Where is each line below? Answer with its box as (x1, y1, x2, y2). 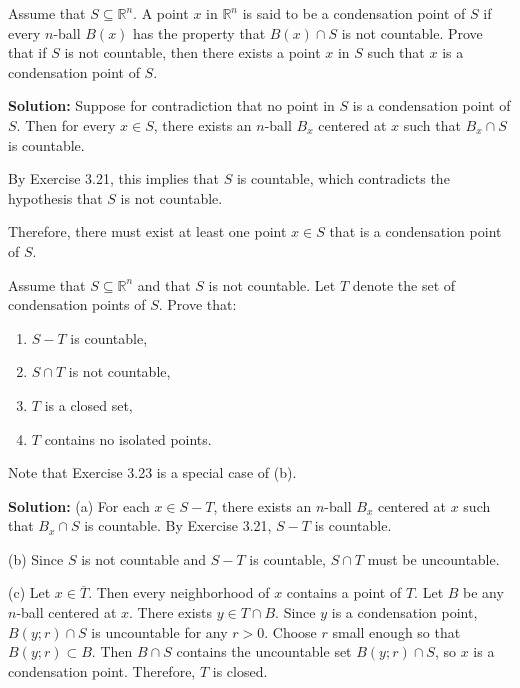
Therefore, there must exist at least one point (8, 221, 287, 242)
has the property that (133, 22, 266, 43)
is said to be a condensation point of (242, 3, 466, 23)
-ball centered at (16, 602, 117, 623)
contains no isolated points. (44, 428, 212, 449)
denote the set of (352, 274, 456, 295)
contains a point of (286, 582, 402, 603)
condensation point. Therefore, (8, 660, 196, 681)
